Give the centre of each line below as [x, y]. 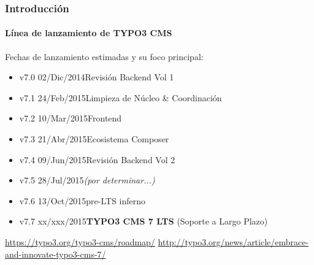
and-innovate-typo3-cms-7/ [56, 254]
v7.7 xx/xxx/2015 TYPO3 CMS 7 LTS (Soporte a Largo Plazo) [144, 221]
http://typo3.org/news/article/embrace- [233, 241]
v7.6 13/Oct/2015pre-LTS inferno [82, 200]
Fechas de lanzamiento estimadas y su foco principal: [104, 56]
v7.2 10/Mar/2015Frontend [71, 118]
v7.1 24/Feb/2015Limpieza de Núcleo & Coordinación [121, 97]
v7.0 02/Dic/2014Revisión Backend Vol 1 [97, 77]
